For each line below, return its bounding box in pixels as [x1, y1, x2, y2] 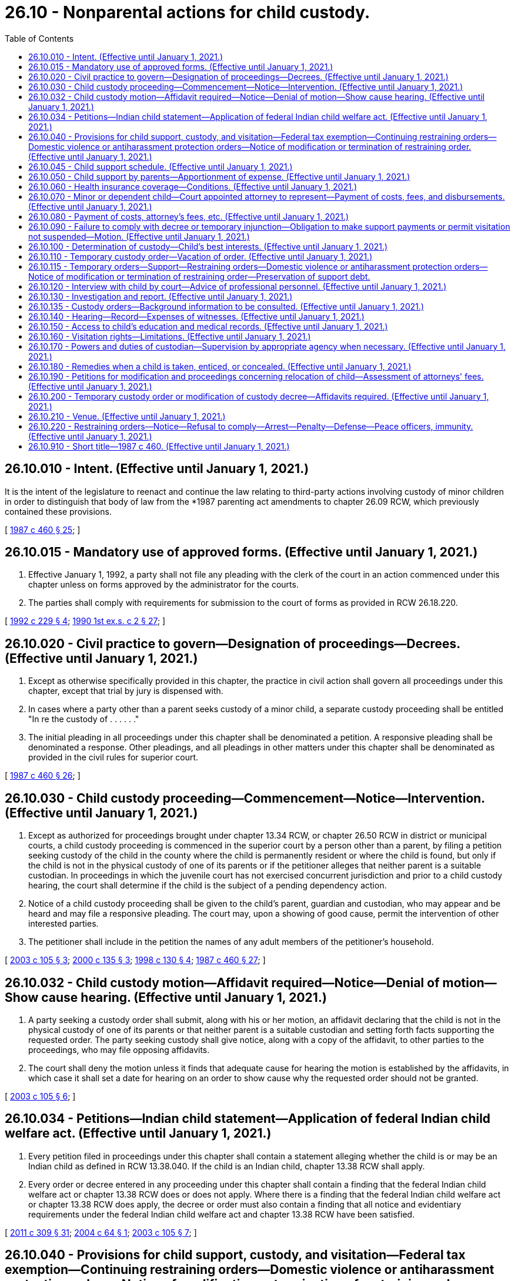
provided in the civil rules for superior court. [28, 752, 199, 763]
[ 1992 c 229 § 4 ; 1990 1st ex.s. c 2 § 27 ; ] [5, 616, 166, 626]
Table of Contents [5, 33, 74, 43]
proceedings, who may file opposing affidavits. [28, 1044, 210, 1055]
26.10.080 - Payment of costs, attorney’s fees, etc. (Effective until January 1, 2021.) [28, 211, 349, 222]
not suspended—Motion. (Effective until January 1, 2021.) [28, 231, 250, 242]
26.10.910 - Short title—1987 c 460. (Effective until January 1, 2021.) [28, 441, 290, 451]
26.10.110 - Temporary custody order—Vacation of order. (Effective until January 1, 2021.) [28, 251, 373, 261]
